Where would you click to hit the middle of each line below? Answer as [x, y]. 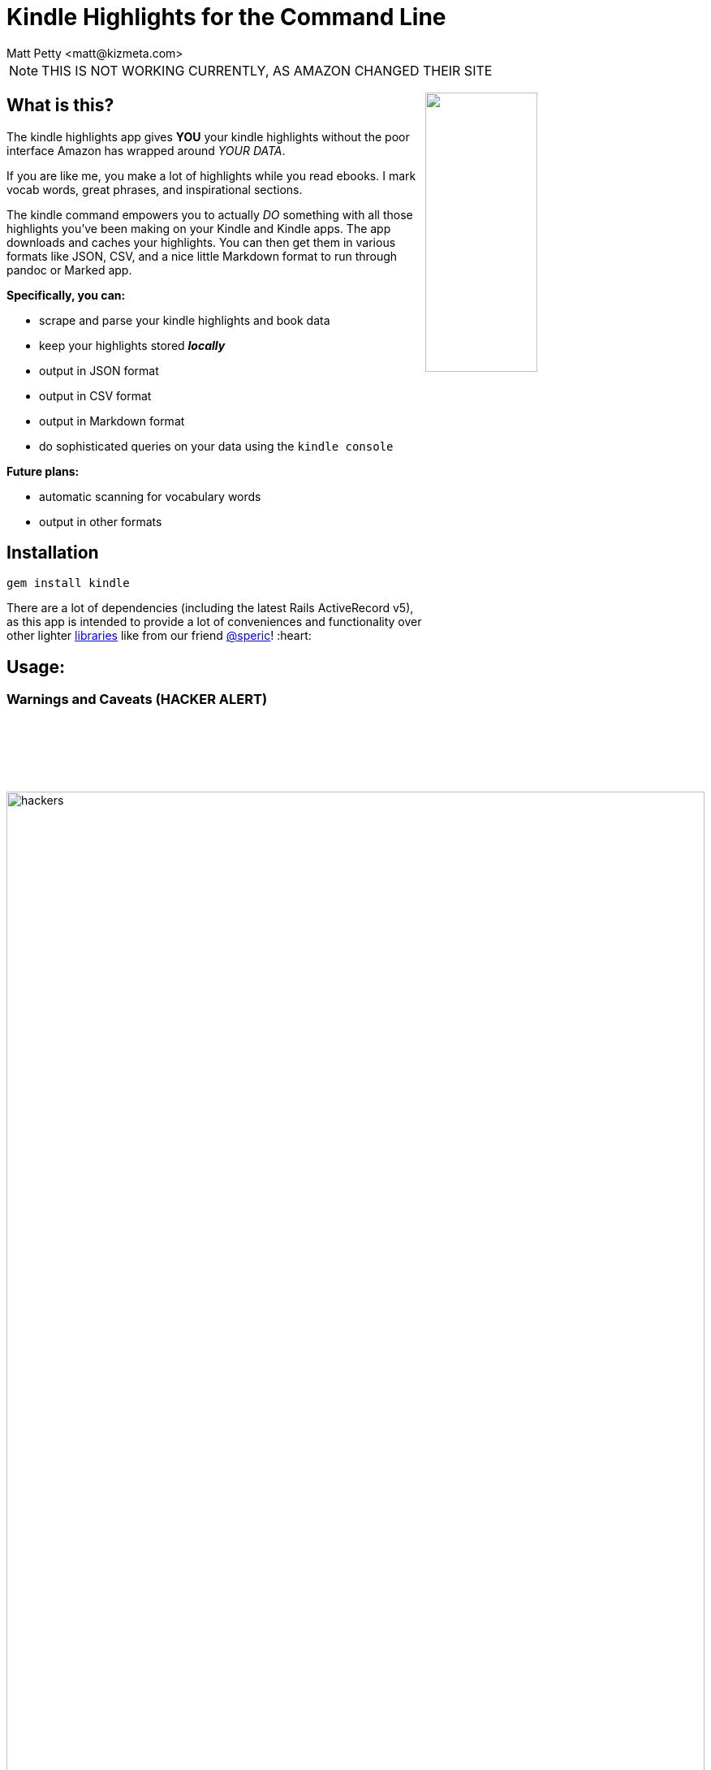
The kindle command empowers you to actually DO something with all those [210, 214]
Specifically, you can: [66, 295]
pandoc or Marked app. [69, 270]
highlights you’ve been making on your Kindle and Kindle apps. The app [199, 228]
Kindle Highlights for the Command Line [226, 17]
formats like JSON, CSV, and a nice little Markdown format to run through [202, 256]
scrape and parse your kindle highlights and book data [185, 320]
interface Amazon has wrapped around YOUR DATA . [146, 150]
